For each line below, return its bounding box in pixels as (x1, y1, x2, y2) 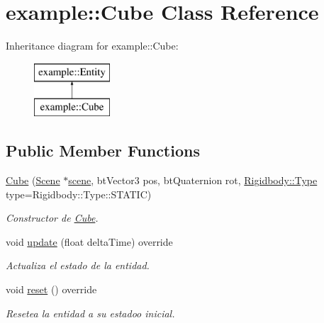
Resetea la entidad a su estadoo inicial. (6, 305, 175, 320)
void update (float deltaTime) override (6, 234, 173, 249)
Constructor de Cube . (6, 210, 99, 225)
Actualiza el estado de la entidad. (6, 258, 150, 273)
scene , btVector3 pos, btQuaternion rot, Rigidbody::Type (68, 173, 318, 188)
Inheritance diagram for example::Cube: (6, 38, 179, 53)
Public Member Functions (6, 140, 200, 161)
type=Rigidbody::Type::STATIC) (6, 186, 152, 201)
